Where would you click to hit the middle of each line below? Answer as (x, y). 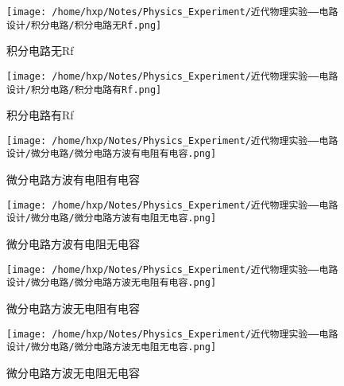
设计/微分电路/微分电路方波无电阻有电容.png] (112, 283)
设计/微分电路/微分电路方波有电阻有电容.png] (112, 154)
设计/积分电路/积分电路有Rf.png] (84, 90)
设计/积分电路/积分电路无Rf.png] (84, 25)
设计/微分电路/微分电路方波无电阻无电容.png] (112, 347)
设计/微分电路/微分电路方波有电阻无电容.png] (112, 218)
